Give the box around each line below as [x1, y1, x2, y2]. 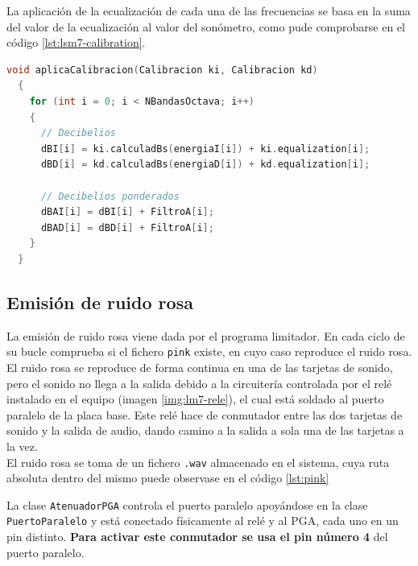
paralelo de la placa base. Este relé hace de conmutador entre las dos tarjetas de [6, 406, 403, 423]
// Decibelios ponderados [40, 190, 180, 202]
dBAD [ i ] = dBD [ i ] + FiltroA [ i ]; [40, 221, 214, 233]
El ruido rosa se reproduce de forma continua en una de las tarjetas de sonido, [6, 358, 393, 375]
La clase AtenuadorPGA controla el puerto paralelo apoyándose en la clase [6, 496, 368, 513]
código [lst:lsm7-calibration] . [6, 34, 146, 51]
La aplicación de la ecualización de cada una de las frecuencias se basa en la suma [6, 2, 411, 19]
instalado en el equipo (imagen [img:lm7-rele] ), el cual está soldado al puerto [6, 390, 384, 407]
